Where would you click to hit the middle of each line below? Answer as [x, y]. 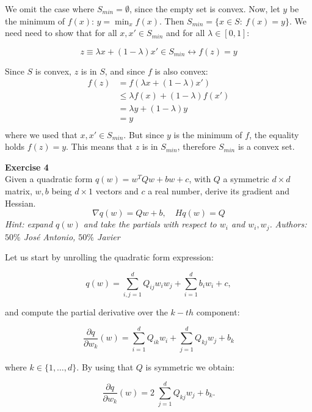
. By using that [105, 366]
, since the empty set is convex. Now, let [205, 9]
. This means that [100, 146]
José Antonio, [49, 236]
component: [218, 311]
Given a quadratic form [49, 179]
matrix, [19, 190]
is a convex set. [266, 146]
